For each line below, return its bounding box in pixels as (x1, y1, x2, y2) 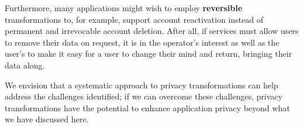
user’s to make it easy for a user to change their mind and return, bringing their (5, 47, 292, 60)
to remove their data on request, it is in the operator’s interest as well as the (5, 36, 280, 48)
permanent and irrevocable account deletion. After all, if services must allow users (5, 25, 299, 37)
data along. (5, 59, 45, 71)
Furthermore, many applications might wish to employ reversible (5, 2, 243, 13)
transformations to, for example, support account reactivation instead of (5, 13, 263, 25)
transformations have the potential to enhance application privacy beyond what (5, 101, 290, 114)
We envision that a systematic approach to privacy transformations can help (5, 78, 278, 91)
